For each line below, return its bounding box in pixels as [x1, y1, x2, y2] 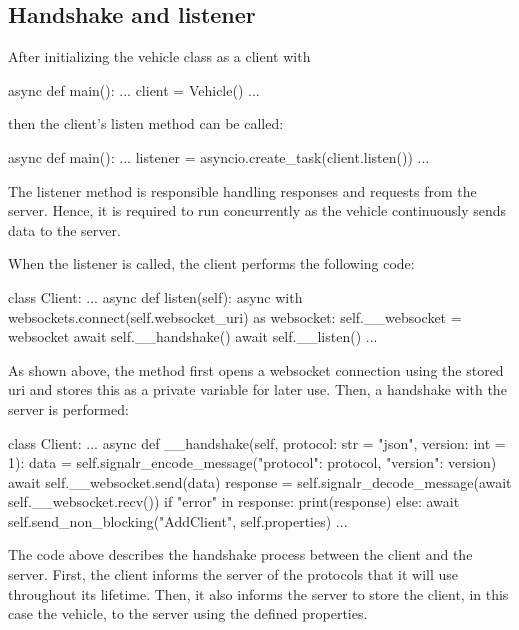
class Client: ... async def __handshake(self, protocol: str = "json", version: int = [8, 432, 506, 453]
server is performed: [8, 398, 129, 419]
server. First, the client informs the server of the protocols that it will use [8, 564, 459, 585]
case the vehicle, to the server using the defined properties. [8, 603, 368, 624]
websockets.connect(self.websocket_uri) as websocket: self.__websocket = [8, 306, 462, 327]
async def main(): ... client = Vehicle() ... [8, 79, 260, 100]
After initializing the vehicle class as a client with [8, 46, 311, 67]
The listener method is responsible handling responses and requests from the [8, 180, 477, 201]
